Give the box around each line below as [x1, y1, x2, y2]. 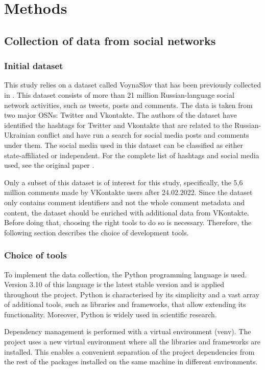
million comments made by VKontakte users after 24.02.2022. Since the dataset [4, 187, 253, 198]
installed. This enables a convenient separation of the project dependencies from [4, 346, 255, 357]
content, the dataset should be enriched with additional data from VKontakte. [4, 207, 249, 217]
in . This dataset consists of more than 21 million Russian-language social [4, 89, 234, 100]
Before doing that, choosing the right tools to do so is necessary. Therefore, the [4, 217, 252, 228]
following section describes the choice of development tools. [4, 227, 189, 237]
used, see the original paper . [4, 160, 94, 170]
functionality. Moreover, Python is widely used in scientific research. [4, 309, 217, 319]
